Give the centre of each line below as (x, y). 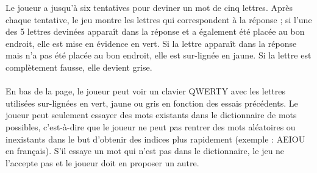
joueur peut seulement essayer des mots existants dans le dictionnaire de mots (151, 115)
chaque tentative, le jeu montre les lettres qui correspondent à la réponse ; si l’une (159, 19)
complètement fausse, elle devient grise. (79, 67)
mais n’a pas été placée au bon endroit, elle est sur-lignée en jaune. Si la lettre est (158, 55)
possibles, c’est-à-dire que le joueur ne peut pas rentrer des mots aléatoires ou (151, 126)
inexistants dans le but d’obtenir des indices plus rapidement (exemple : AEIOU (155, 139)
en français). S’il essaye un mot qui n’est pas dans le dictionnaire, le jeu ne (145, 151)
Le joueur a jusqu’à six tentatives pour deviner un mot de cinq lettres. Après (149, 7)
